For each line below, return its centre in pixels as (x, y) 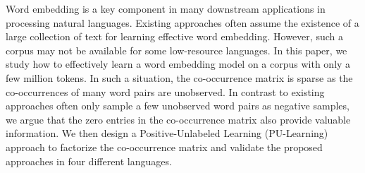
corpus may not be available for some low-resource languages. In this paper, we (177, 50)
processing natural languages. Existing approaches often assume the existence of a (182, 22)
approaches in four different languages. (89, 161)
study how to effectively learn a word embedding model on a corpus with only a (178, 64)
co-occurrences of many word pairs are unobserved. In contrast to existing (165, 91)
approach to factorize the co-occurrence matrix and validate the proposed (164, 147)
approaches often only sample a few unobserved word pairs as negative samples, (178, 106)
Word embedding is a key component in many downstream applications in (166, 8)
